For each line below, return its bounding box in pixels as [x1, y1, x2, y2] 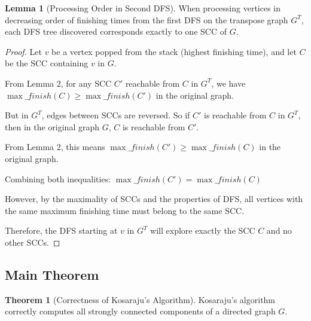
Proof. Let [5, 45, 42, 57]
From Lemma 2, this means [5, 140, 105, 153]
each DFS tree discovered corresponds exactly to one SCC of [5, 25, 227, 38]
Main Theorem [5, 265, 99, 283]
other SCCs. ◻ [5, 236, 60, 248]
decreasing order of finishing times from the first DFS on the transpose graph [5, 13, 288, 26]
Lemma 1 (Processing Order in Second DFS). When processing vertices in [5, 2, 281, 14]
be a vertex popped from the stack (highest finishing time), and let [51, 45, 297, 57]
